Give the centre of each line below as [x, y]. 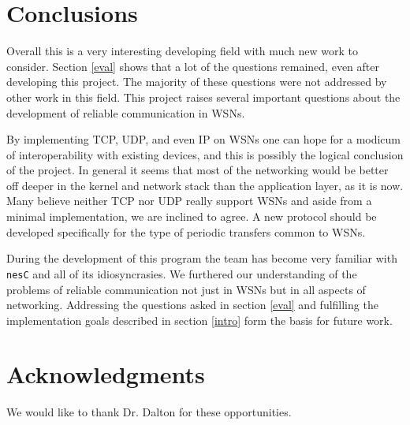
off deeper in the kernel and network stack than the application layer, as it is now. [205, 185]
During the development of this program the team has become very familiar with [202, 258]
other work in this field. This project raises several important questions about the [203, 97]
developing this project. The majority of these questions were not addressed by [197, 82]
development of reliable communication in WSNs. [126, 112]
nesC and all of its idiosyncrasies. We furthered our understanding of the [182, 273]
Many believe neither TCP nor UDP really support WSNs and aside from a [189, 201]
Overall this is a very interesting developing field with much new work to [183, 51]
